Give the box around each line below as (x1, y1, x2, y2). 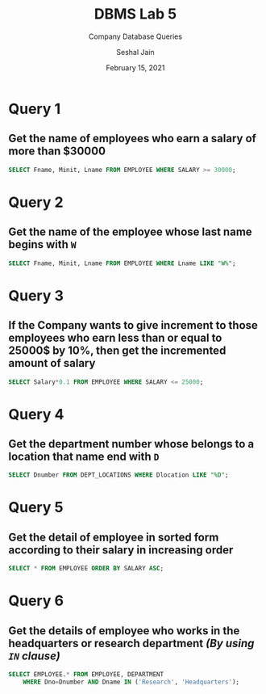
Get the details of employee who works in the (8, 624, 240, 637)
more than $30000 (8, 145, 106, 158)
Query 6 (8, 591, 64, 610)
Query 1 (8, 99, 61, 118)
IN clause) (8, 649, 60, 662)
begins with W (8, 238, 77, 251)
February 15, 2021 (106, 62, 165, 73)
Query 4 (8, 405, 64, 423)
